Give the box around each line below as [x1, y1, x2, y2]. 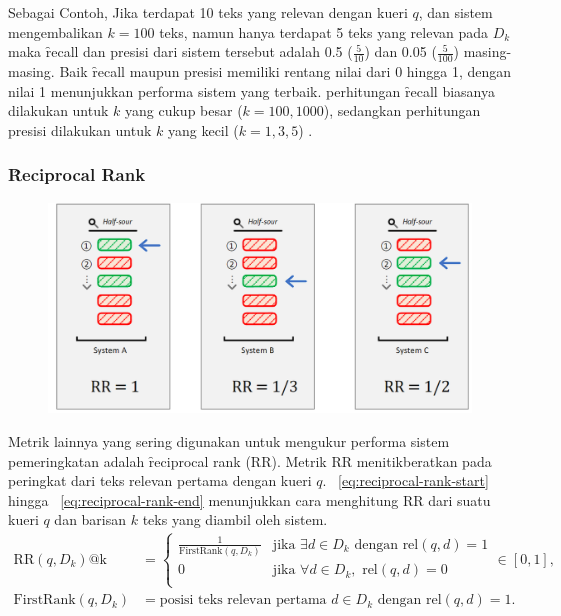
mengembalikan [8, 21, 103, 42]
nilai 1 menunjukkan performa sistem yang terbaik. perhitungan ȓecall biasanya [8, 80, 495, 101]
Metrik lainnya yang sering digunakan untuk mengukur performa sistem [8, 430, 450, 451]
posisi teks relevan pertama [159, 593, 327, 608]
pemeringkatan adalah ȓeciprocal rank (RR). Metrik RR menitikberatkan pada [8, 450, 492, 471]
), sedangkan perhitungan [323, 100, 481, 121]
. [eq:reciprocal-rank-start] [322, 470, 489, 491]
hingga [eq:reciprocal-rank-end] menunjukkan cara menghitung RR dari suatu [8, 489, 491, 510]
